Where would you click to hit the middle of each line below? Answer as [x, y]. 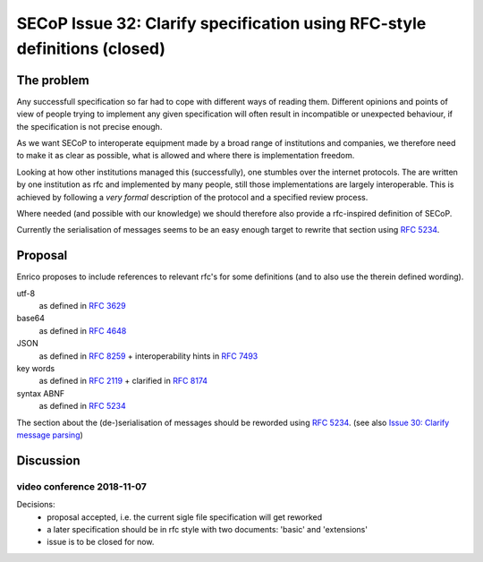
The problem [53, 80]
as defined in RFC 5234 [83, 406]
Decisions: [36, 505]
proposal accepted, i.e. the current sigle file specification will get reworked [185, 517]
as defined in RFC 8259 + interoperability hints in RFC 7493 [148, 356]
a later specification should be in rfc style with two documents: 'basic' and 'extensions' [208, 529]
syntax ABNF [41, 393]
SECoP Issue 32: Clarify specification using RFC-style [221, 23]
